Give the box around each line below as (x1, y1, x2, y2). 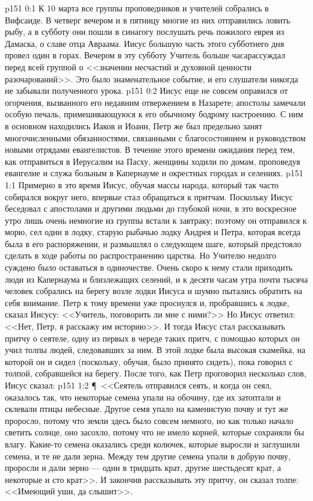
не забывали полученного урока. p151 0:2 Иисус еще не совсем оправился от (5, 84, 288, 97)
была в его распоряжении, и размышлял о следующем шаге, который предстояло (5, 237, 302, 250)
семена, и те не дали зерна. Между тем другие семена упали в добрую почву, (5, 449, 291, 462)
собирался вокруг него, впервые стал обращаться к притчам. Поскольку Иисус (5, 190, 293, 203)
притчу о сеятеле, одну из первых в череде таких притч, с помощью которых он (5, 331, 300, 344)
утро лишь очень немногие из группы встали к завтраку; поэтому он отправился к (5, 214, 307, 226)
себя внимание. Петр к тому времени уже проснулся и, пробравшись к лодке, (5, 296, 290, 309)
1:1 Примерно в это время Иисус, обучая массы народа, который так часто (5, 178, 279, 191)
